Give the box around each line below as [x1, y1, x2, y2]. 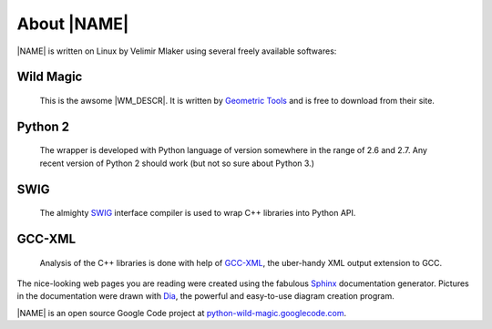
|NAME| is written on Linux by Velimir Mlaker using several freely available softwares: [16, 46, 337, 57]
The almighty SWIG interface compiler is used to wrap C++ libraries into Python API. [39, 208, 356, 219]
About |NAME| [16, 14, 129, 34]
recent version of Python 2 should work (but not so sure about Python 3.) [39, 158, 314, 169]
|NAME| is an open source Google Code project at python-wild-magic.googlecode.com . [16, 307, 347, 318]
